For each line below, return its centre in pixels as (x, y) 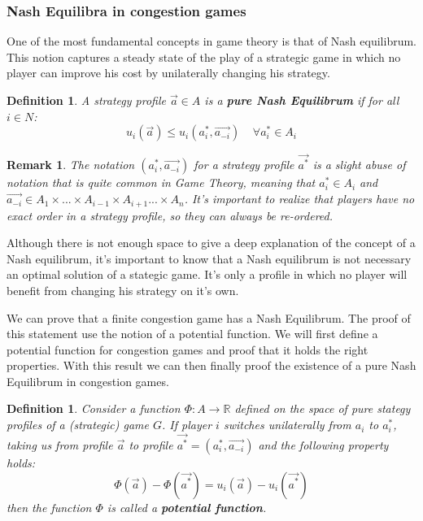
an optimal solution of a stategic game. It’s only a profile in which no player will (207, 274)
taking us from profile (60, 444)
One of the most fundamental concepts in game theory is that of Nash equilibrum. (211, 41)
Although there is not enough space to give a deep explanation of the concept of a (211, 243)
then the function (49, 507)
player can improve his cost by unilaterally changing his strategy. (168, 73)
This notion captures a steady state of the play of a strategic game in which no (204, 56)
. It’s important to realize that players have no (299, 199)
